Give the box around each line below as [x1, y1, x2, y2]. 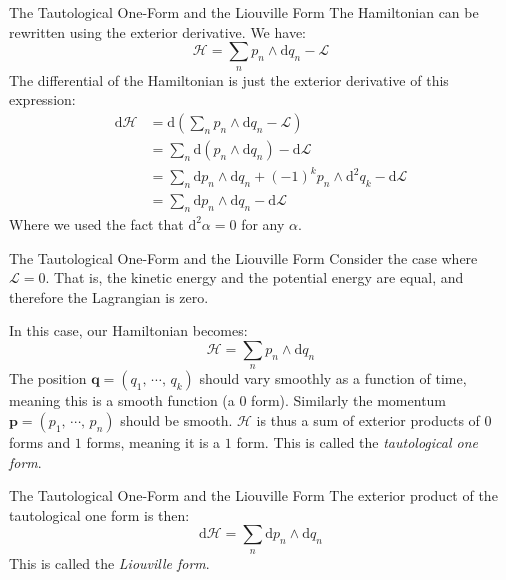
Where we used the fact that [9, 213, 184, 234]
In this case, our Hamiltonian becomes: [9, 320, 248, 341]
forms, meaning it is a [86, 431, 221, 452]
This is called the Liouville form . [9, 552, 210, 573]
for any [241, 213, 285, 234]
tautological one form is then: [9, 504, 190, 525]
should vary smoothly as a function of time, [199, 368, 467, 389]
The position [9, 368, 87, 389]
